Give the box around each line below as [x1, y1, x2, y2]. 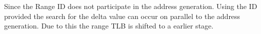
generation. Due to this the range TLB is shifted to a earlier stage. [4, 20, 214, 31]
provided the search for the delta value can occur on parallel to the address [4, 10, 240, 21]
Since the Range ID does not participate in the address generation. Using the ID [4, 1, 257, 11]
